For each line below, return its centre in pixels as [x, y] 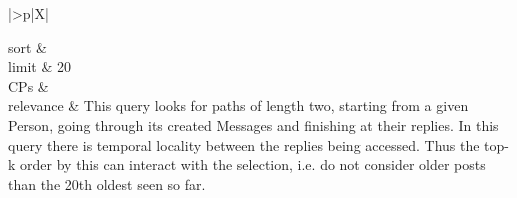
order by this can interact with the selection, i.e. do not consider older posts [253, 164]
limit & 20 [39, 66]
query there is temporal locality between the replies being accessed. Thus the [244, 144]
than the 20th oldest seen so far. [107, 183]
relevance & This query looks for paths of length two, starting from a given [238, 105]
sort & [28, 46]
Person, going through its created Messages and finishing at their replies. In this [253, 124]
